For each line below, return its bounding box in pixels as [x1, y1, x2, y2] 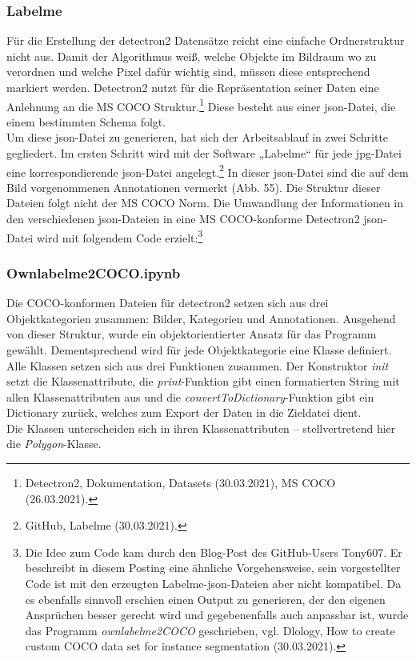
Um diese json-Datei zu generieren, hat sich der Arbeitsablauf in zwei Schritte [6, 129, 389, 146]
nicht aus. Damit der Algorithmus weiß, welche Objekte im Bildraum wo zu [6, 47, 377, 64]
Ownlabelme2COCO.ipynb [6, 262, 181, 282]
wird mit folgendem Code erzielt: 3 [36, 226, 203, 246]
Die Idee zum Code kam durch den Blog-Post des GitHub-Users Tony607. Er [25, 543, 402, 560]
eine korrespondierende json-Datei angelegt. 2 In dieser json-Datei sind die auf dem [6, 161, 409, 180]
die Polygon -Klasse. [6, 435, 102, 452]
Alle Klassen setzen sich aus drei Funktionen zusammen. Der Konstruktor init [6, 357, 389, 374]
